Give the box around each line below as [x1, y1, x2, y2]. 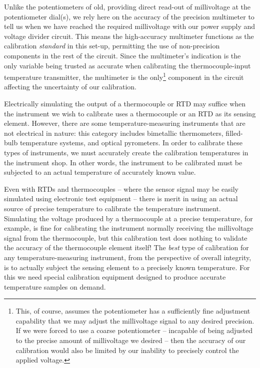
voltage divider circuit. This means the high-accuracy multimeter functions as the [4, 30, 254, 41]
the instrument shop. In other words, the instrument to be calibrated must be [4, 157, 242, 167]
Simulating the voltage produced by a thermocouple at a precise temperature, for [4, 213, 253, 223]
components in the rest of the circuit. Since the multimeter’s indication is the [4, 50, 241, 60]
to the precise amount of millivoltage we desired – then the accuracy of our [15, 335, 246, 346]
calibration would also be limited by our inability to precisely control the [15, 345, 239, 355]
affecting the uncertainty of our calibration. [4, 81, 136, 92]
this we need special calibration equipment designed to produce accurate [4, 272, 226, 282]
